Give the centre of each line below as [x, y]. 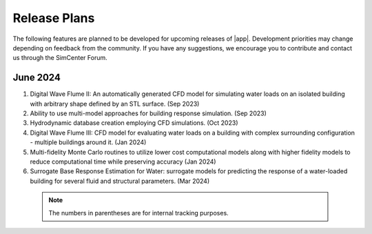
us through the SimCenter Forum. [60, 58]
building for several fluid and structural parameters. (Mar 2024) [120, 181]
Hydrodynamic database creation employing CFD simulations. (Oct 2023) [134, 123]
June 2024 [37, 78]
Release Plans [54, 18]
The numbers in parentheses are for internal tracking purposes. [138, 213]
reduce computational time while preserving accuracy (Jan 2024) [123, 162]
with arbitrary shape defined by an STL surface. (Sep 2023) [115, 104]
